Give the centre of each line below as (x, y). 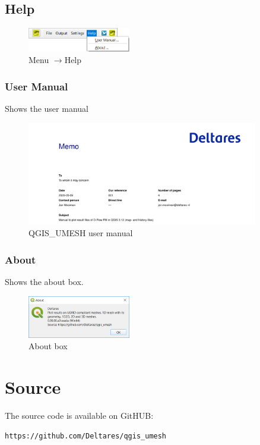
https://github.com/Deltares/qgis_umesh (86, 436)
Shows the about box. (44, 281)
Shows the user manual (47, 108)
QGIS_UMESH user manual (81, 233)
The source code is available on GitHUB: (79, 416)
